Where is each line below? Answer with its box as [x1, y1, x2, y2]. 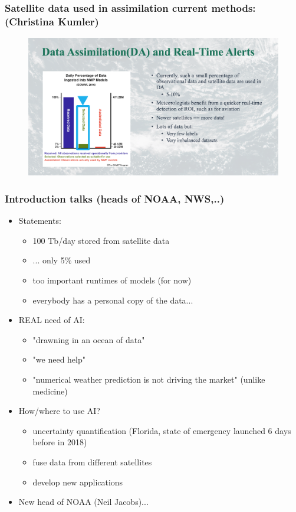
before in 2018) [32, 436, 87, 448]
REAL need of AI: [18, 314, 85, 326]
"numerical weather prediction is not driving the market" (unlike [32, 373, 265, 386]
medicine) [32, 384, 68, 397]
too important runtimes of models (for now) [32, 274, 192, 286]
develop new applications [32, 475, 123, 488]
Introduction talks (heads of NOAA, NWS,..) [5, 191, 225, 206]
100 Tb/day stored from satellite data [32, 234, 170, 246]
